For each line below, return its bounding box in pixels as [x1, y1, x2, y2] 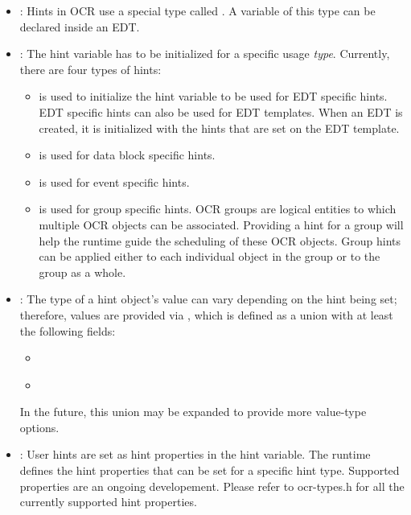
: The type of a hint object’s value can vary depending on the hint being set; [19, 290, 397, 307]
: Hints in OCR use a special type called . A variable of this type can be [19, 2, 376, 19]
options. [19, 418, 60, 435]
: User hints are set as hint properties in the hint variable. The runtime [19, 446, 371, 463]
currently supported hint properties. [19, 493, 197, 510]
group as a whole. [39, 263, 126, 280]
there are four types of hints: [19, 60, 162, 77]
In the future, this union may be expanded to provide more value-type [19, 403, 367, 420]
